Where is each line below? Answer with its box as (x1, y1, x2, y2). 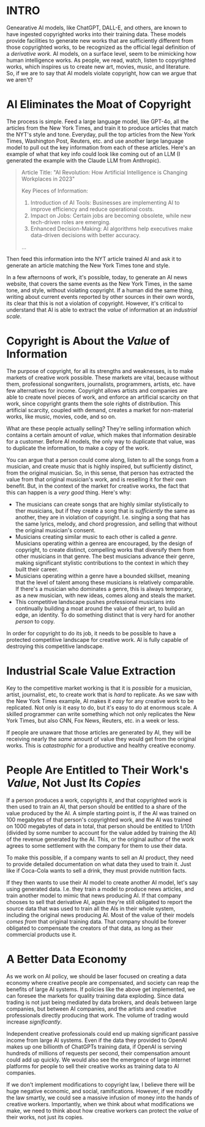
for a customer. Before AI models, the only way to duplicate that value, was (6, 437, 196, 445)
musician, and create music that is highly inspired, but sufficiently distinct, (6, 462, 193, 470)
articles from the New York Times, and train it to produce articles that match (6, 124, 198, 132)
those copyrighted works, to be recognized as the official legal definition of (6, 43, 196, 51)
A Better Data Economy (6, 952, 127, 966)
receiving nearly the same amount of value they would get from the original (6, 735, 196, 742)
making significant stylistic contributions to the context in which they (15, 559, 188, 567)
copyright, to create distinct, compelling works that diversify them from (15, 546, 195, 553)
